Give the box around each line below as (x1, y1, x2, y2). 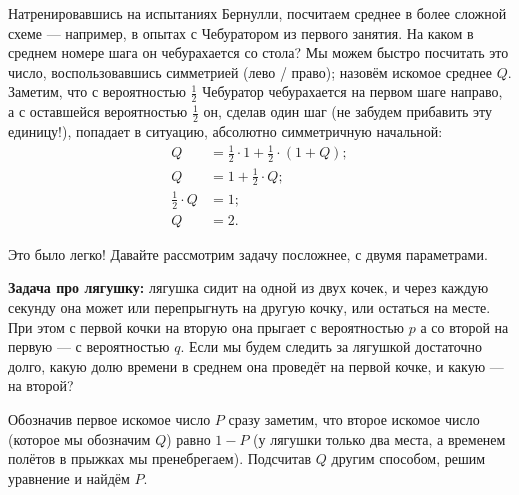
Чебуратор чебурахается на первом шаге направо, (202, 81, 503, 102)
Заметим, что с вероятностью (8, 81, 186, 102)
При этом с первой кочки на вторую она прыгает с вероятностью (8, 316, 405, 337)
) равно (166, 428, 211, 449)
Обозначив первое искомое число (8, 408, 211, 429)
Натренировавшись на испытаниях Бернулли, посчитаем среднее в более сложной (8, 3, 507, 23)
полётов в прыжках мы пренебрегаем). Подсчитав (8, 448, 312, 469)
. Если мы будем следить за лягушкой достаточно (180, 336, 482, 357)
